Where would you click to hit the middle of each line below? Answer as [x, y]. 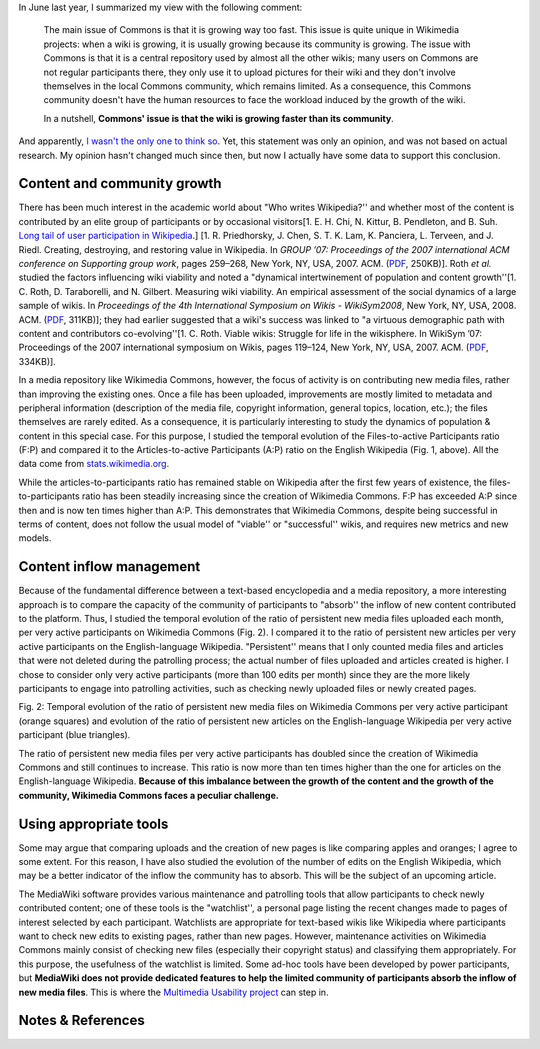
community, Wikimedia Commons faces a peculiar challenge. [148, 795]
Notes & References [81, 1020]
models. [35, 538]
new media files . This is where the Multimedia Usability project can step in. [173, 992]
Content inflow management [109, 566]
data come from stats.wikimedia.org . [94, 464]
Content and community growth [120, 183]
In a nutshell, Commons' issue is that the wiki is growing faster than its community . [218, 118]
